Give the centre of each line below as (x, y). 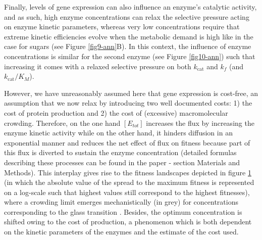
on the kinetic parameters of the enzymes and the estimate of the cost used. (121, 232)
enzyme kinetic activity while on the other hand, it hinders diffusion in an (118, 133)
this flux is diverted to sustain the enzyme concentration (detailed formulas (120, 152)
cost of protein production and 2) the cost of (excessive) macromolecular (116, 112)
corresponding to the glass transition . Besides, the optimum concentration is (123, 211)
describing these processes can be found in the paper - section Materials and (122, 162)
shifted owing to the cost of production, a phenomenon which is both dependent (128, 222)
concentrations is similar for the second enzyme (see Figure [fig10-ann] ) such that (130, 56)
